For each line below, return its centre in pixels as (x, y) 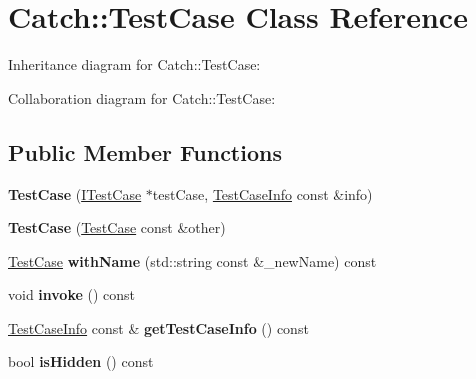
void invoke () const (72, 294)
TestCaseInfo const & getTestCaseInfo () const (158, 327)
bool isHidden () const (81, 361)
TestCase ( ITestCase (75, 193)
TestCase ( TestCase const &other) (117, 227)
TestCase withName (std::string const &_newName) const (192, 260)
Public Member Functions (145, 151)
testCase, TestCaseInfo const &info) (262, 193)
